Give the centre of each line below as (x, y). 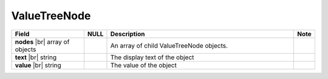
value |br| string (38, 65)
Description (128, 34)
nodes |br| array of (42, 42)
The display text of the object (152, 57)
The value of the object (144, 65)
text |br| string (36, 57)
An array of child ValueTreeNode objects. (169, 45)
